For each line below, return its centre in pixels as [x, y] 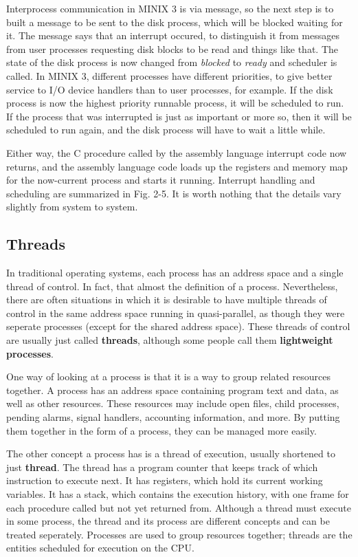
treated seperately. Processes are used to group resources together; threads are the [179, 534]
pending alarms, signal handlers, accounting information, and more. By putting [173, 417]
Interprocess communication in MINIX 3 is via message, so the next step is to [170, 8]
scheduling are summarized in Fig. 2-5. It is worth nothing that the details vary [174, 193]
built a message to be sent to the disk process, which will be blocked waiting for [175, 22]
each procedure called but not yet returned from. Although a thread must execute [179, 507]
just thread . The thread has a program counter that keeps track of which [162, 467]
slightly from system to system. [72, 207]
